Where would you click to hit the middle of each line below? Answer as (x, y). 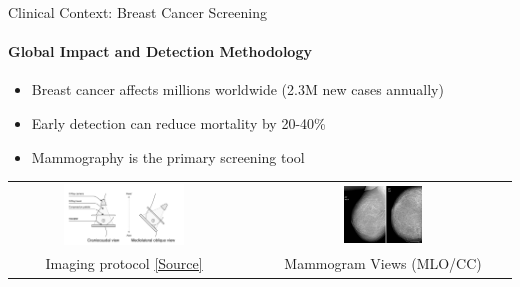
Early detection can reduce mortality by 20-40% (178, 122)
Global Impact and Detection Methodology (160, 51)
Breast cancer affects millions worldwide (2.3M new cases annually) (237, 89)
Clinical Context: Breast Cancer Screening (137, 12)
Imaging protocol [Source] (124, 263)
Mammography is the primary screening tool (168, 156)
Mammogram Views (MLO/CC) (383, 263)
